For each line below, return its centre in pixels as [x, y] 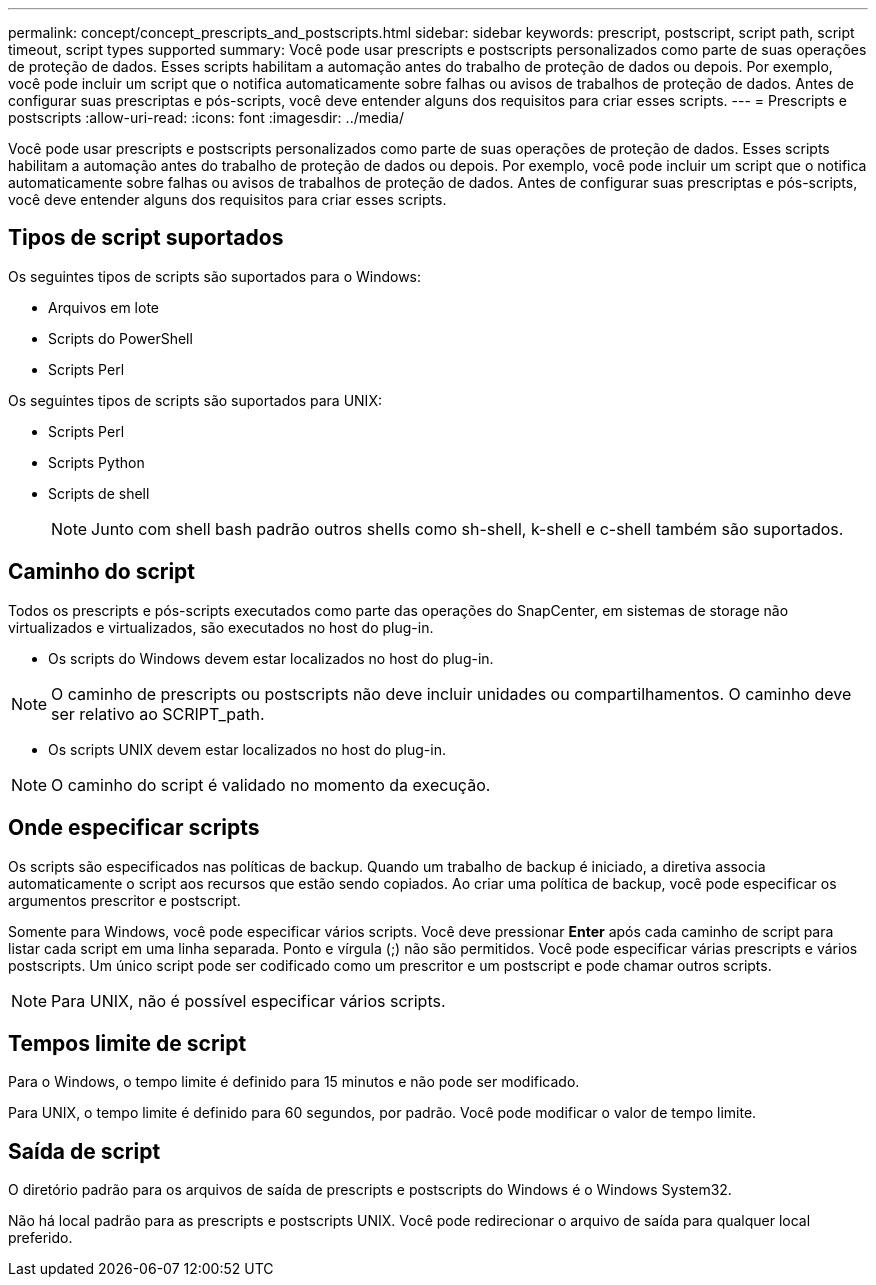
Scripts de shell [99, 493]
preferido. [40, 1238]
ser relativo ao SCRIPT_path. [158, 713]
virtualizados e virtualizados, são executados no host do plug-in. [221, 627]
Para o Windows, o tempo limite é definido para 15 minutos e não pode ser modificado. [294, 1082]
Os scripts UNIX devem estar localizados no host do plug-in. [247, 749]
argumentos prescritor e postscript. [124, 900]
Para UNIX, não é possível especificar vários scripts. [248, 1000]
